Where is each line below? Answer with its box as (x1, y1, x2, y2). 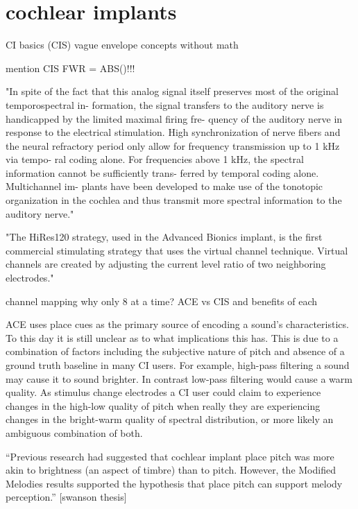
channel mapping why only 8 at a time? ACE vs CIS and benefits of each (6, 293, 318, 308)
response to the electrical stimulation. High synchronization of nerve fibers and (6, 125, 341, 139)
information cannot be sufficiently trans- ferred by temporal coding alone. (6, 165, 319, 180)
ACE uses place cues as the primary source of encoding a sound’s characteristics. (6, 317, 349, 331)
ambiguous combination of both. (6, 425, 143, 440)
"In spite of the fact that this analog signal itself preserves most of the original (6, 84, 339, 98)
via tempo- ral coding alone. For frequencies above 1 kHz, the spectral (6, 152, 304, 166)
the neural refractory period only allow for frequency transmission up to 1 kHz (6, 138, 340, 153)
